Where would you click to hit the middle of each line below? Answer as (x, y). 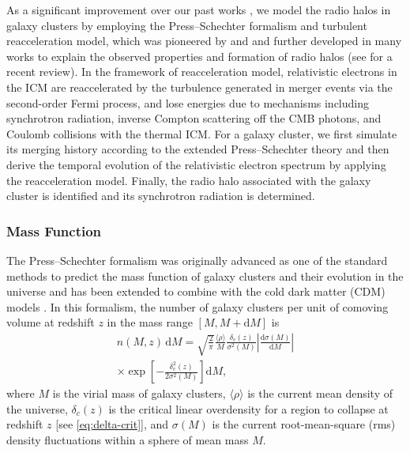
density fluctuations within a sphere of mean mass (128, 440)
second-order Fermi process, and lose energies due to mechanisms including (188, 102)
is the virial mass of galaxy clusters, (139, 393)
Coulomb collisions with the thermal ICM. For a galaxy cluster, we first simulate (202, 133)
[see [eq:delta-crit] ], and (112, 424)
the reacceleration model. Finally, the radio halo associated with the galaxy (189, 180)
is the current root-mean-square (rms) (304, 424)
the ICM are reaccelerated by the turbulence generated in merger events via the (199, 87)
